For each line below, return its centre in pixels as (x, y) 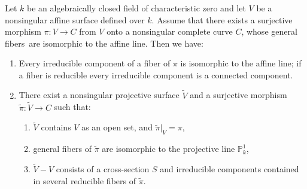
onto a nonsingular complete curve (170, 31)
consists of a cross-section (103, 168)
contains (56, 127)
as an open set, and (117, 127)
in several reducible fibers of (84, 180)
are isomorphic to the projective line (168, 149)
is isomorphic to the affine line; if (241, 63)
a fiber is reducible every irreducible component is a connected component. (156, 74)
